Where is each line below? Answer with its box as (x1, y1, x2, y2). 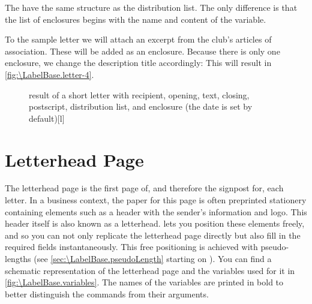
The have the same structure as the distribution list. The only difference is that (5, 1, 298, 13)
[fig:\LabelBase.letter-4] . (5, 68, 94, 80)
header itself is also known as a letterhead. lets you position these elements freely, (5, 217, 305, 230)
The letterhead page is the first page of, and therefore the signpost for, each (5, 182, 284, 194)
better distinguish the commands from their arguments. (5, 287, 209, 300)
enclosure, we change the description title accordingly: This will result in (5, 56, 272, 69)
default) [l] (29, 112, 65, 124)
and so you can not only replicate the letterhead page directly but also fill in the (5, 228, 301, 241)
